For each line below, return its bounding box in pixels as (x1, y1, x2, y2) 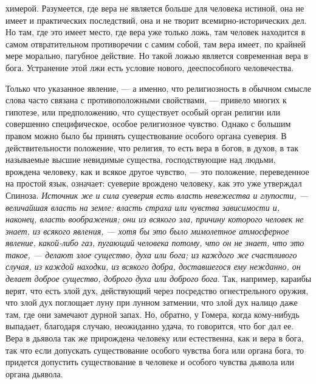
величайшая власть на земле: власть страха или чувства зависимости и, (5, 201, 280, 213)
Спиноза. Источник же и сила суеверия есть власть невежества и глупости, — (5, 188, 308, 201)
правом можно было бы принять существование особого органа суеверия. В (5, 129, 287, 142)
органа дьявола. (5, 367, 63, 380)
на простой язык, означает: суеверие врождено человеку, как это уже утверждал (5, 177, 302, 190)
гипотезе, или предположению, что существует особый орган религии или (5, 105, 280, 118)
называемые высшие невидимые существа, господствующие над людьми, (5, 153, 276, 166)
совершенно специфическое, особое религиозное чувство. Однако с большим (5, 117, 291, 130)
